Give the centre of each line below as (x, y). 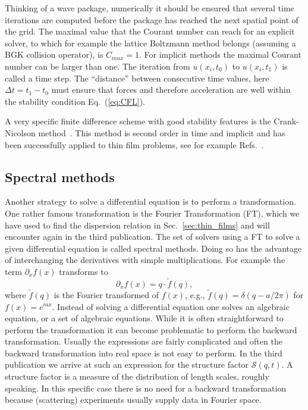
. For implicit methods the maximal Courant (220, 54)
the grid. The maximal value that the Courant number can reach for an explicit (150, 31)
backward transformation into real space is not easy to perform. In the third (144, 353)
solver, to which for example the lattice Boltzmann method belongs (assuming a (150, 43)
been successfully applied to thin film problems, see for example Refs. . (134, 144)
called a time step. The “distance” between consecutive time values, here (137, 78)
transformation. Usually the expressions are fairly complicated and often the (144, 341)
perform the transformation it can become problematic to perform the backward (151, 329)
